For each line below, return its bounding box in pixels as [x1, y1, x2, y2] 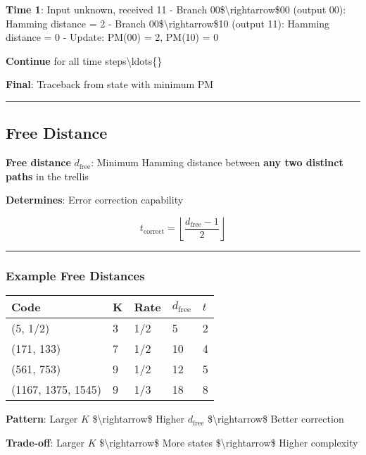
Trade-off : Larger [6, 435, 84, 449]
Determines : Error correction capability [6, 192, 184, 207]
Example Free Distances [6, 266, 145, 284]
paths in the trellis [6, 168, 89, 183]
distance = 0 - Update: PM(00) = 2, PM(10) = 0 [6, 30, 219, 44]
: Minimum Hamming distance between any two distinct [91, 155, 343, 170]
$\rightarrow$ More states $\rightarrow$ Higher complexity [99, 435, 358, 449]
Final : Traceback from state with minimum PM [6, 77, 214, 92]
